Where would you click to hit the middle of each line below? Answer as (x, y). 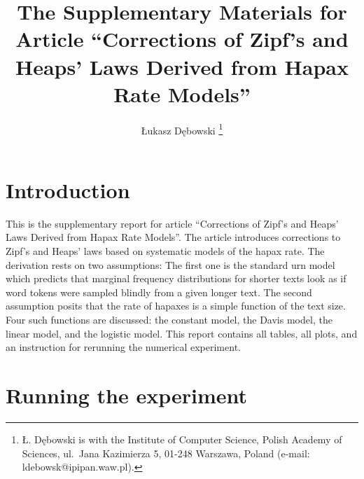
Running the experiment (127, 395)
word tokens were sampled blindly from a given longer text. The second (159, 292)
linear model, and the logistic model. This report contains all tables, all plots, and (182, 333)
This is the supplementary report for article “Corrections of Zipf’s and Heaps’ (172, 223)
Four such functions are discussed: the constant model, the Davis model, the (169, 320)
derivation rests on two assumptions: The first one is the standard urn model (170, 264)
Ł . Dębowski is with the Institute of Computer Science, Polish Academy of (182, 439)
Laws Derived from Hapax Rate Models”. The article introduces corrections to (173, 237)
